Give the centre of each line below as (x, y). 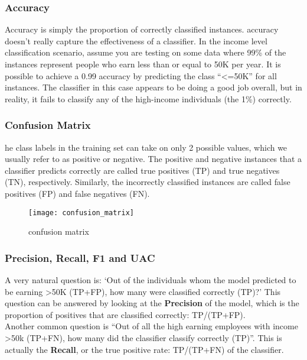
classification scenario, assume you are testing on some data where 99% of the (146, 52)
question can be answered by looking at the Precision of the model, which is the (152, 303)
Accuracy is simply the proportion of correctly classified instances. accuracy (142, 29)
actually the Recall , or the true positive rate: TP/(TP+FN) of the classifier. (144, 349)
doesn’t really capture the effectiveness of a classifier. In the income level (136, 40)
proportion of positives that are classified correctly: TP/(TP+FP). (125, 314)
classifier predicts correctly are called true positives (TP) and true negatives (142, 170)
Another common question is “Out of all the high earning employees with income (151, 326)
